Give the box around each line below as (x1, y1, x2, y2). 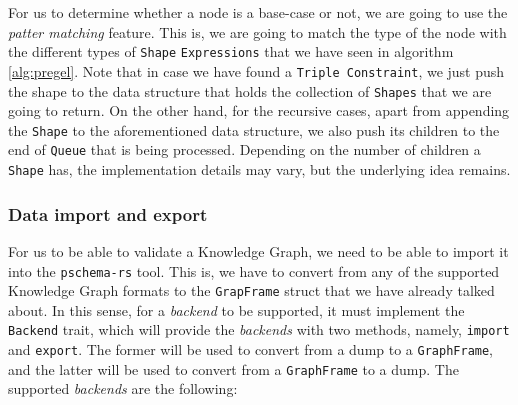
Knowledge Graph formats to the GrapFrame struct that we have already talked (8, 280, 495, 301)
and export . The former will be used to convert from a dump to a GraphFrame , (8, 339, 494, 360)
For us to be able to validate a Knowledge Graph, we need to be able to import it (8, 240, 509, 261)
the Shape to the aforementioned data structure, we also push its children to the (8, 119, 500, 140)
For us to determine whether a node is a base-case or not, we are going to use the (8, 2, 508, 22)
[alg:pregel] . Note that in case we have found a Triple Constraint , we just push (8, 60, 505, 81)
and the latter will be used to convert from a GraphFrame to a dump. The (8, 358, 459, 379)
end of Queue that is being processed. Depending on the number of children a (8, 139, 481, 160)
